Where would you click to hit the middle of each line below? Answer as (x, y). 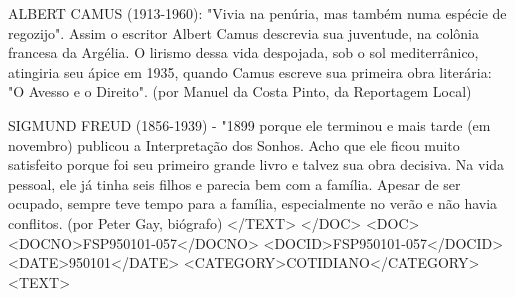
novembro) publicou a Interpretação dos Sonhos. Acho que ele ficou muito (234, 144)
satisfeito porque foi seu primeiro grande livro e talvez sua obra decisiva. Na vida (256, 164)
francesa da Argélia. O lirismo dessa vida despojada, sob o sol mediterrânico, (243, 52)
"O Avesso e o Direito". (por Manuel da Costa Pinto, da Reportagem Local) (240, 91)
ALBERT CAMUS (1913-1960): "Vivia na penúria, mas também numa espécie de (257, 13)
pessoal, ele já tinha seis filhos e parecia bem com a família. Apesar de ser (234, 183)
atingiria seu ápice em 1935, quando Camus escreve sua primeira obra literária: (250, 71)
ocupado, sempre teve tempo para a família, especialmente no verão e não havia (253, 203)
